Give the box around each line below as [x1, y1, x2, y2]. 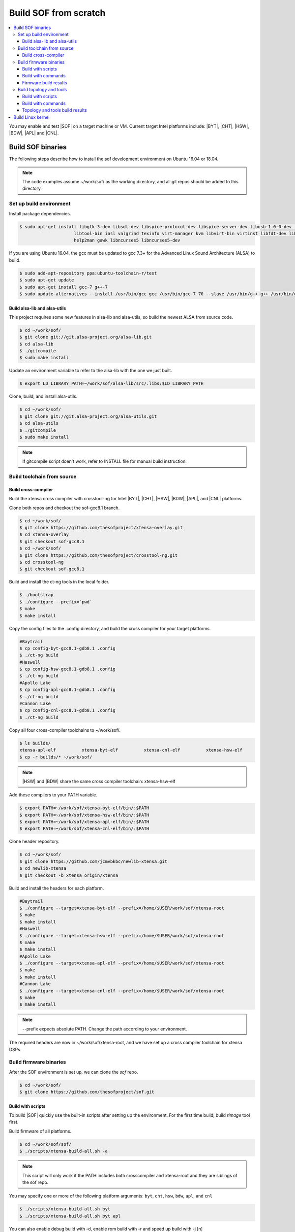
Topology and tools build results [22, 107, 87, 113]
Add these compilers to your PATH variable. [9, 792, 98, 798]
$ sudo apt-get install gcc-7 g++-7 [19, 284, 108, 290]
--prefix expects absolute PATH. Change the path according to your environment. [22, 1026, 187, 1032]
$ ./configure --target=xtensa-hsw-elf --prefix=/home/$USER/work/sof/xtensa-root [19, 933, 225, 938]
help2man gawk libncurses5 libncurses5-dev [74, 238, 180, 243]
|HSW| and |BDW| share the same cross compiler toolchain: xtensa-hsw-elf [22, 778, 176, 784]
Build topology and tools [18, 87, 67, 93]
